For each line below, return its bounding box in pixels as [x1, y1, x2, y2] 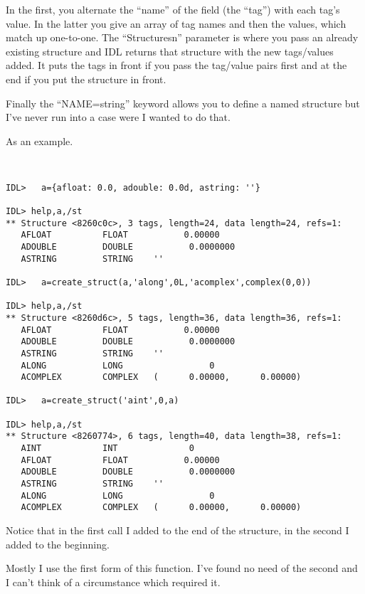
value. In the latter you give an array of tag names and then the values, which [6, 16, 347, 31]
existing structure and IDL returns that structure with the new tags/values [6, 43, 334, 58]
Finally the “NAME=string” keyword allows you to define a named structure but [6, 95, 360, 110]
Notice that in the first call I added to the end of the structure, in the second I [6, 523, 349, 538]
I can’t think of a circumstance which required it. [6, 574, 221, 589]
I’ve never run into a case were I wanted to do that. [6, 110, 231, 124]
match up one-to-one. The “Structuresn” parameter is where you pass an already [6, 30, 359, 45]
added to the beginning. [6, 536, 110, 551]
